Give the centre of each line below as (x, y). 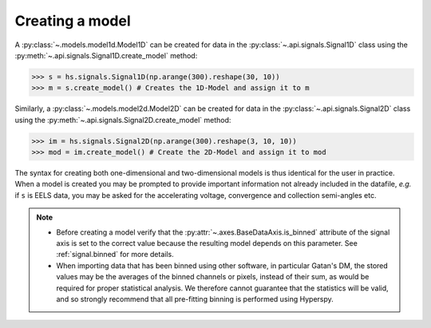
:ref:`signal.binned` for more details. (115, 255)
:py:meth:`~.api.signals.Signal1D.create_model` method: (106, 55)
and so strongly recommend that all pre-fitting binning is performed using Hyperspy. (195, 298)
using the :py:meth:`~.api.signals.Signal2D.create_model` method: (123, 120)
